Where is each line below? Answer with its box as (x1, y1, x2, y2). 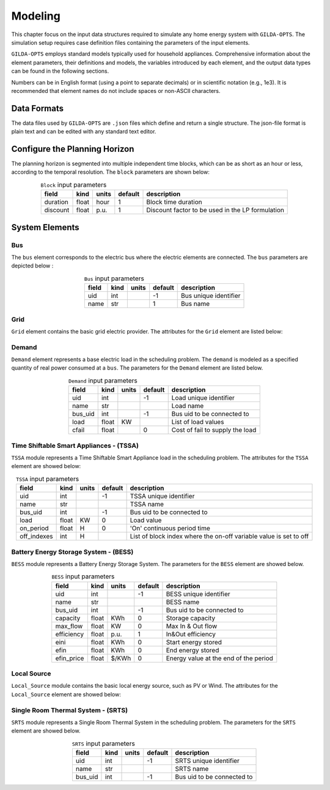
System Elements (11, 222, 79, 233)
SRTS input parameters (71, 739, 136, 748)
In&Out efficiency (166, 630, 216, 638)
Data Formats (11, 103, 64, 113)
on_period (19, 524, 49, 532)
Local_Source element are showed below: (11, 690, 122, 698)
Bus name (181, 300, 210, 308)
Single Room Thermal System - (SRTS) (11, 706, 128, 714)
